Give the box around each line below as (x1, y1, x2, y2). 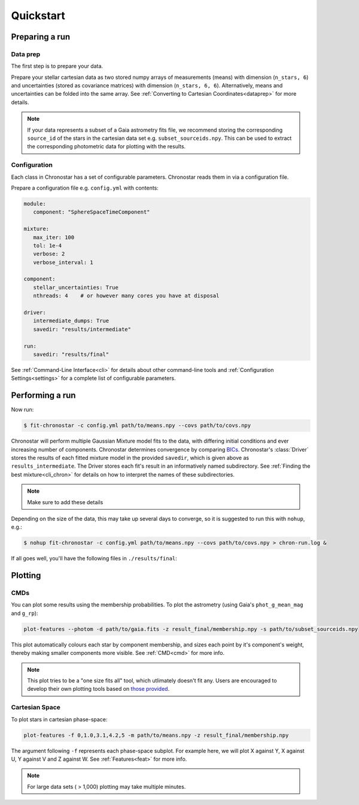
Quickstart (11, 9, 66, 22)
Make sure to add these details (27, 498, 104, 505)
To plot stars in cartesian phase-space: (11, 715, 108, 723)
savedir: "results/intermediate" (33, 326, 132, 333)
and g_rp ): (11, 609, 38, 617)
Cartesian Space (11, 703, 61, 712)
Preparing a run (11, 32, 71, 42)
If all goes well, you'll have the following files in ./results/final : (11, 555, 178, 562)
